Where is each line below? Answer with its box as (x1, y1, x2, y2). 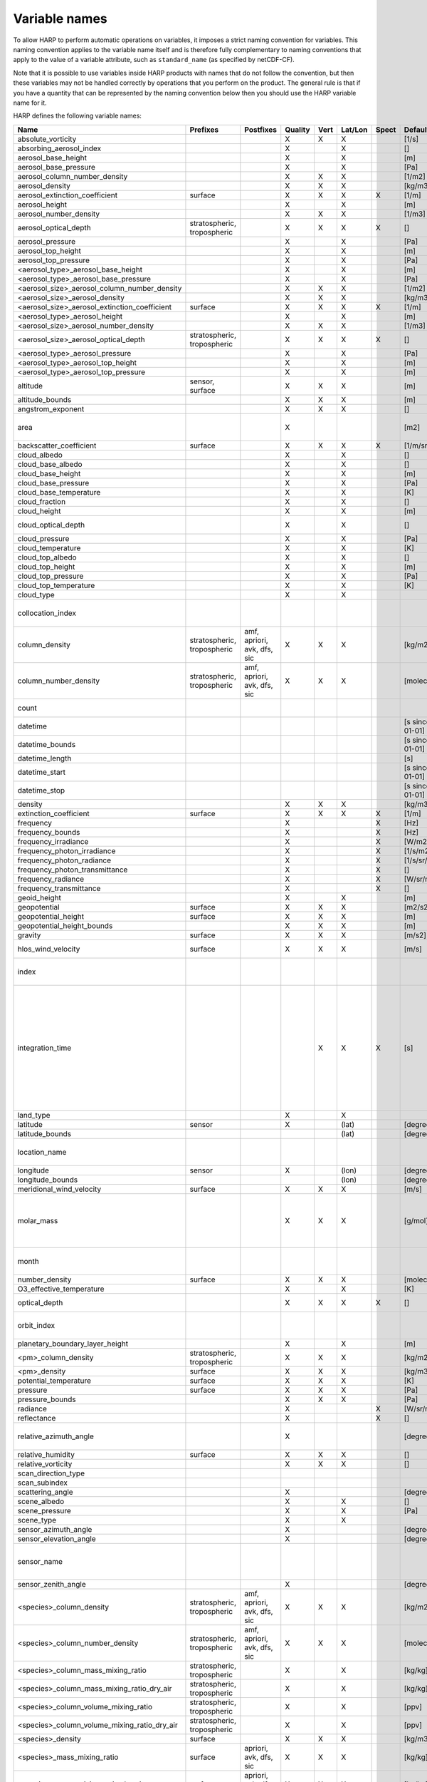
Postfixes (244, 125, 278, 135)
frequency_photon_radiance (17, 855, 112, 865)
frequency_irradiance (17, 836, 89, 846)
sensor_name (17, 1556, 63, 1566)
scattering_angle (17, 1487, 74, 1497)
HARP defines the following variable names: (13, 111, 142, 120)
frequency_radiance (17, 874, 85, 884)
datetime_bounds (17, 739, 76, 749)
